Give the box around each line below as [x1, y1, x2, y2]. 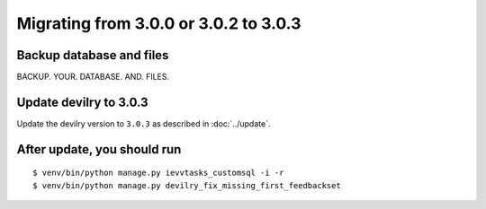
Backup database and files [16, 48, 169, 63]
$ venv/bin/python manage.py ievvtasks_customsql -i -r [32, 168, 284, 179]
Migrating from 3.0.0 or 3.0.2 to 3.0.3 [16, 13, 301, 33]
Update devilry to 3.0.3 [16, 94, 148, 109]
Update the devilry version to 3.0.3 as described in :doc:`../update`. [16, 118, 271, 129]
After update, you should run [16, 142, 182, 157]
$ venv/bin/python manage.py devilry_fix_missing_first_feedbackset [32, 180, 341, 190]
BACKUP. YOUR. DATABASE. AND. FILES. [16, 72, 170, 83]
